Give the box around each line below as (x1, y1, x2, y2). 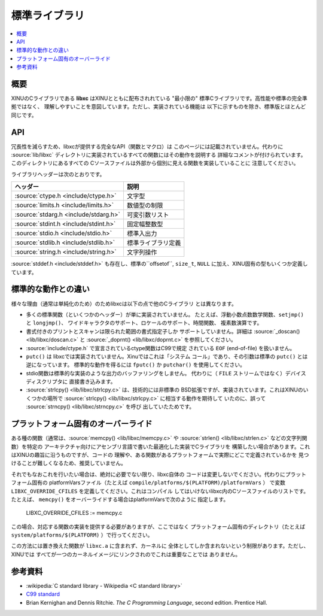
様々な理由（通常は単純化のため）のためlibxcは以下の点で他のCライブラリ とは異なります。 (11, 300, 237, 307)
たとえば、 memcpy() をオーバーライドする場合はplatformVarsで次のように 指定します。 (11, 496, 229, 503)
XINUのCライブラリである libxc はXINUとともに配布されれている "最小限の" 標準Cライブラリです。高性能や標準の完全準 (11, 95, 308, 102)
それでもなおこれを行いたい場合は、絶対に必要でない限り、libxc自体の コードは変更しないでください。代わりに (11, 471, 285, 478)
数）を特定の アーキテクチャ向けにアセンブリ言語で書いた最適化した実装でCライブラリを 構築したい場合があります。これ (11, 443, 310, 450)
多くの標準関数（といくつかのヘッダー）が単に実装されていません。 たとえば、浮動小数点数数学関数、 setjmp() (26, 311, 304, 318)
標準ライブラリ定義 (126, 239, 181, 247)
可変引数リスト (126, 211, 169, 219)
